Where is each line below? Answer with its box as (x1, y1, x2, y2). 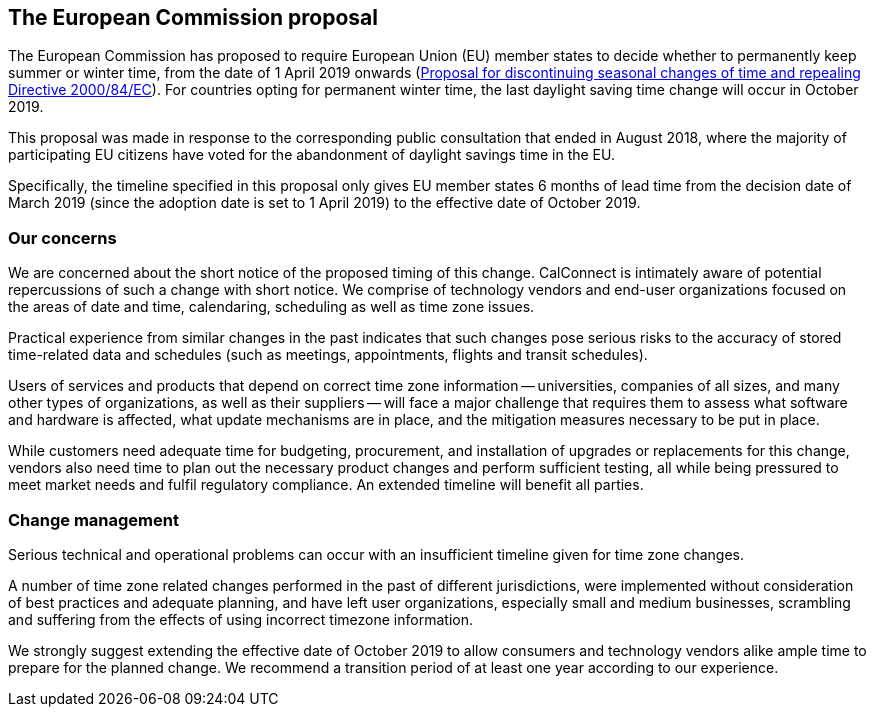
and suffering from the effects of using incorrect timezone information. (8, 610, 473, 628)
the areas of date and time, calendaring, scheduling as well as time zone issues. (8, 298, 535, 316)
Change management (8, 509, 179, 530)
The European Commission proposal (8, 5, 379, 30)
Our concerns (8, 227, 117, 248)
